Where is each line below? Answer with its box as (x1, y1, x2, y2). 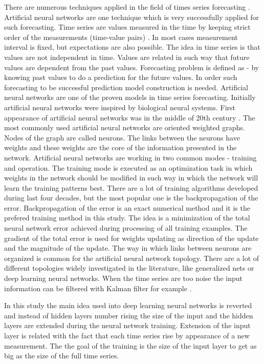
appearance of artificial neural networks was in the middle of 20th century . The (4, 112, 255, 123)
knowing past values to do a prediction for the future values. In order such (4, 72, 237, 83)
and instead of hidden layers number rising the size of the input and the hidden (4, 310, 253, 320)
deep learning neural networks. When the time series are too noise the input (4, 273, 243, 284)
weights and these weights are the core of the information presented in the (4, 142, 237, 153)
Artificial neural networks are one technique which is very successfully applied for (4, 11, 259, 22)
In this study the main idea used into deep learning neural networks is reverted (4, 300, 252, 311)
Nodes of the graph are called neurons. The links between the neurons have (4, 132, 240, 143)
